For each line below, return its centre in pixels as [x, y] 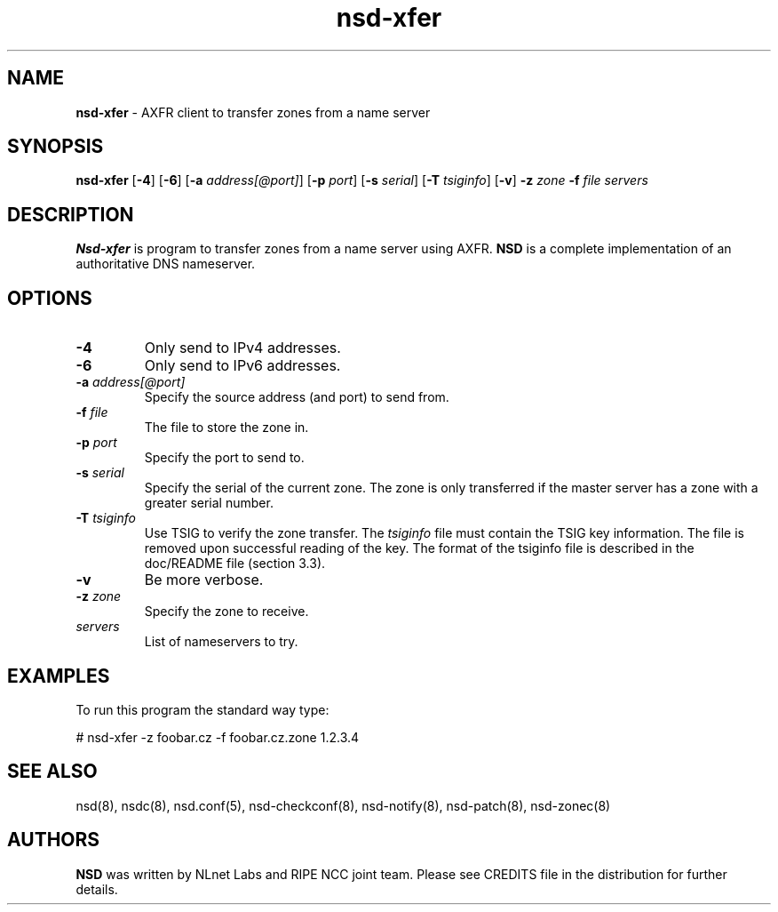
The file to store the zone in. [226, 428]
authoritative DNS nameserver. [166, 264]
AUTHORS [54, 840]
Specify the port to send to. [224, 458]
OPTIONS [50, 298]
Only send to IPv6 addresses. [242, 366]
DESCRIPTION [71, 214]
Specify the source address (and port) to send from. [297, 397]
